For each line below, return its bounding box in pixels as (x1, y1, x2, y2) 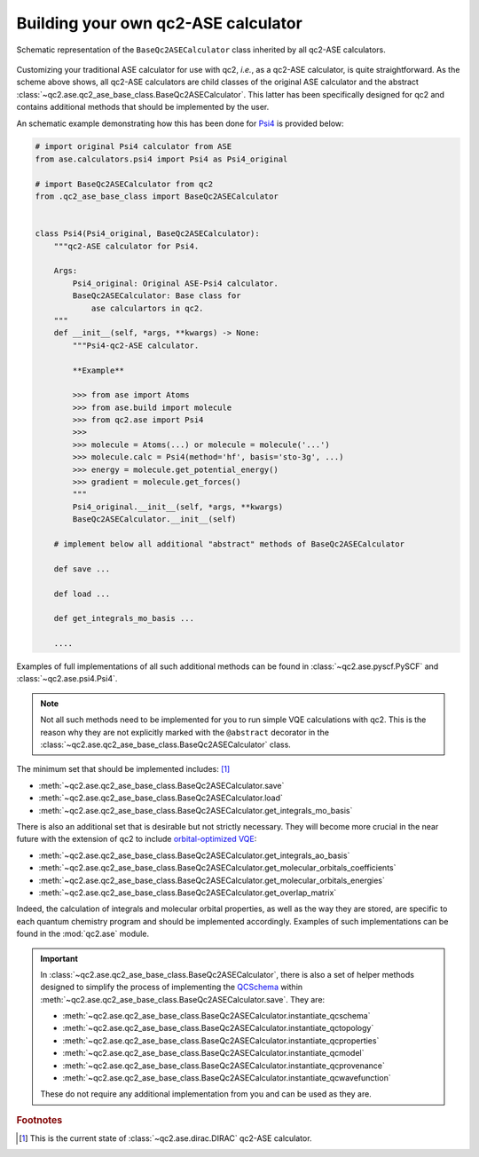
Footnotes (16, 1114, 63, 1126)
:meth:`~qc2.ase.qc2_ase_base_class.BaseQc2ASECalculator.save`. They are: (40, 994, 326, 1004)
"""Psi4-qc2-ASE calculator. (72, 340, 200, 350)
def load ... (53, 588, 111, 599)
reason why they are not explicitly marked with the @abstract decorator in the (40, 727, 330, 737)
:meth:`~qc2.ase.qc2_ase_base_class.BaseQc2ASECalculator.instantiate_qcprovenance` (62, 1060, 385, 1071)
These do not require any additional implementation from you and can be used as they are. (40, 1089, 372, 1099)
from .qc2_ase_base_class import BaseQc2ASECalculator (35, 192, 279, 201)
